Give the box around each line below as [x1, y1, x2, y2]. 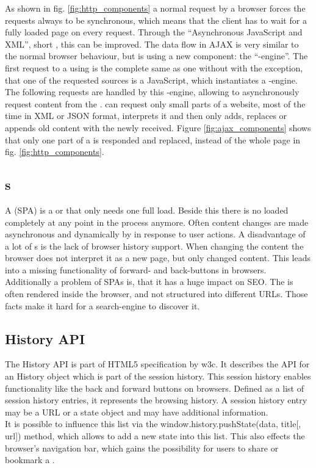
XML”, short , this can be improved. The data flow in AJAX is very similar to [5, 37, 299, 50]
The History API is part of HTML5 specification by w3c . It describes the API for [5, 358, 310, 370]
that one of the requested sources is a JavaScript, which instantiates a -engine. [5, 73, 298, 86]
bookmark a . [5, 453, 55, 466]
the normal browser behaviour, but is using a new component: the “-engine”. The [5, 49, 308, 62]
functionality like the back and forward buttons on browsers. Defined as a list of [5, 381, 304, 394]
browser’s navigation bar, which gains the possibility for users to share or [5, 441, 279, 454]
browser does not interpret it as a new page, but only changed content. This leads [5, 251, 311, 264]
